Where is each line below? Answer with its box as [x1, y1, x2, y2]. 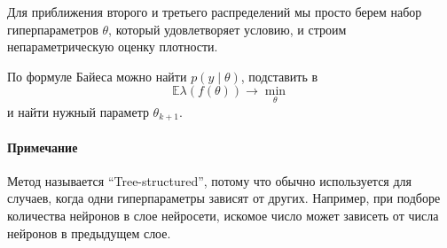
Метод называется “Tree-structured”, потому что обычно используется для [7, 171, 412, 190]
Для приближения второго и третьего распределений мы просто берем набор [7, 3, 422, 20]
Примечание [7, 137, 78, 156]
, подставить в [240, 66, 318, 85]
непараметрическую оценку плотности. [7, 37, 218, 56]
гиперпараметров [7, 19, 98, 38]
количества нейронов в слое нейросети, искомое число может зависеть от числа [7, 206, 439, 225]
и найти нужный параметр [7, 102, 149, 120]
